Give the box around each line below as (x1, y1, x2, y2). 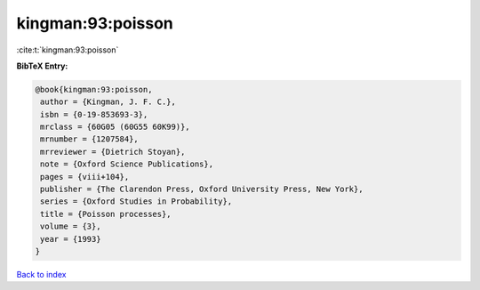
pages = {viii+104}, (40, 172, 130, 181)
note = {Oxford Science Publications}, (40, 159, 213, 169)
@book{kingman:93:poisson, (35, 85, 153, 94)
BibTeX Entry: (16, 60, 68, 71)
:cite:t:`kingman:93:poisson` (16, 44, 119, 55)
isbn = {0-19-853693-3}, (40, 109, 148, 119)
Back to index (16, 269, 67, 279)
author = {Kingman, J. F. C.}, (40, 97, 177, 107)
